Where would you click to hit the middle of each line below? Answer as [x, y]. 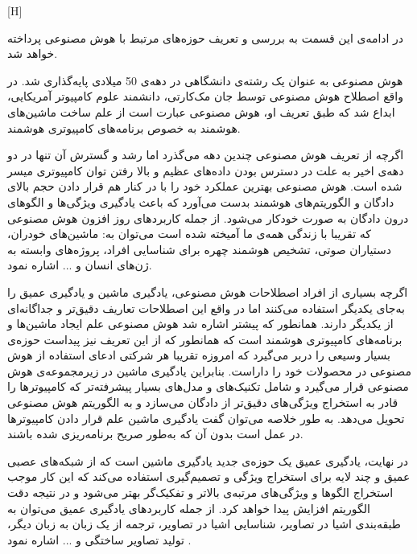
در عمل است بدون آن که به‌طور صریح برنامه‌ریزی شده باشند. [155, 434]
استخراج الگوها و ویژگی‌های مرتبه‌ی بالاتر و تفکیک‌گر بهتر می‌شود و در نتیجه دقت [200, 492]
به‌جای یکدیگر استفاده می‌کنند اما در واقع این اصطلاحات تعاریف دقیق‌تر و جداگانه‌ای [206, 308]
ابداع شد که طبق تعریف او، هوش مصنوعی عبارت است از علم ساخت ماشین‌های [201, 111]
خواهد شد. [33, 53]
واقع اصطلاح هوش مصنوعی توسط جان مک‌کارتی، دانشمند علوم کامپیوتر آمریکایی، [205, 96]
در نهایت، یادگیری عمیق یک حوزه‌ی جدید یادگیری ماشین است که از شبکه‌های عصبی [208, 460]
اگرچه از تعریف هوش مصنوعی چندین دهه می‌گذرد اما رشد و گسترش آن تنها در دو [206, 155]
